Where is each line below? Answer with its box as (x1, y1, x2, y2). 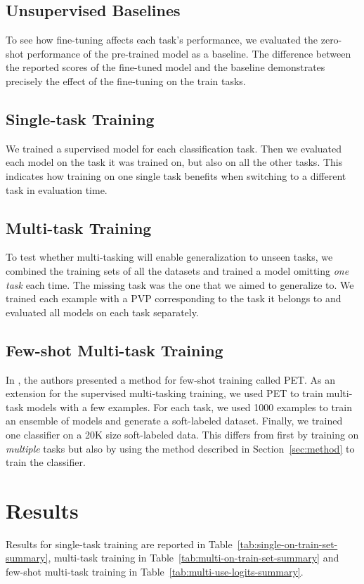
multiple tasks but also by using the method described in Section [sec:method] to (6, 441, 355, 455)
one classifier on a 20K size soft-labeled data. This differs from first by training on (6, 427, 359, 441)
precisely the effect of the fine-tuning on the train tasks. (6, 73, 246, 88)
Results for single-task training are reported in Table (6, 536, 233, 551)
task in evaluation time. (6, 182, 108, 197)
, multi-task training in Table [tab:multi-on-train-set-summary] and (48, 550, 339, 565)
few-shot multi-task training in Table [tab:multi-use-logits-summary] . (6, 564, 304, 578)
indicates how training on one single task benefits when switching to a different (6, 168, 346, 183)
